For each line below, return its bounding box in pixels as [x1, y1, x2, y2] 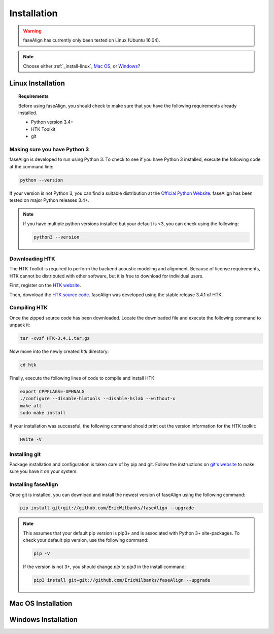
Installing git [9, 450, 41, 457]
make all [20, 403, 42, 408]
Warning [23, 28, 42, 34]
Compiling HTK [9, 304, 48, 311]
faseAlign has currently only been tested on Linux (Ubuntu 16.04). [23, 37, 160, 43]
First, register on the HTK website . [9, 282, 81, 289]
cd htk [20, 362, 37, 368]
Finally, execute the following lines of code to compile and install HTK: [9, 375, 156, 381]
